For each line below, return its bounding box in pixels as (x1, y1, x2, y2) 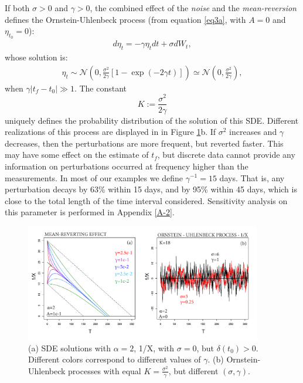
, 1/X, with (134, 341, 175, 354)
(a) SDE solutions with (28, 341, 111, 354)
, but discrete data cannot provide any (157, 148, 295, 161)
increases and (229, 126, 277, 138)
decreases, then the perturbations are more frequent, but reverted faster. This (5, 137, 284, 149)
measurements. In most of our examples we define (5, 171, 183, 184)
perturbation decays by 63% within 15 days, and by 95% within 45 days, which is (5, 183, 297, 195)
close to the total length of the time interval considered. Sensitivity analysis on (5, 194, 288, 206)
